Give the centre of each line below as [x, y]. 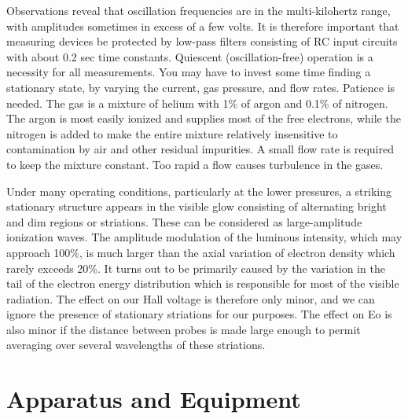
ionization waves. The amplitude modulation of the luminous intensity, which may [204, 237]
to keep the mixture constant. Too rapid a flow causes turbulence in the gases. [195, 164]
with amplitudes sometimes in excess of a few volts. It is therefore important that [203, 26]
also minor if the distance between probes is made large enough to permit [184, 329]
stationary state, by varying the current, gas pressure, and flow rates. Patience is [201, 87]
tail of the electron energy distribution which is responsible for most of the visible [203, 283]
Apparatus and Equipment [154, 399]
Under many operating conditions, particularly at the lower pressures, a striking [199, 191]
